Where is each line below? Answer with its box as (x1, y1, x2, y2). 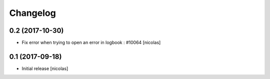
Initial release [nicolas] (21, 65, 68, 72)
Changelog (9, 7, 56, 18)
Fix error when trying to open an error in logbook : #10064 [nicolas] (21, 40, 161, 46)
